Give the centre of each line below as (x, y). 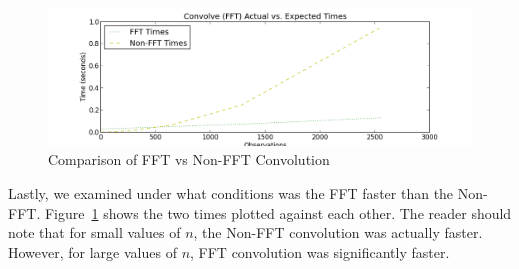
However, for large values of (92, 251)
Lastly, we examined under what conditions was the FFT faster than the (231, 193)
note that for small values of (94, 232)
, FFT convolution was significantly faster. (320, 251)
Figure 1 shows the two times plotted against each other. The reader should (278, 212)
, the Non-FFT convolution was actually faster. (338, 232)
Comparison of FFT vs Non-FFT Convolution (189, 159)
